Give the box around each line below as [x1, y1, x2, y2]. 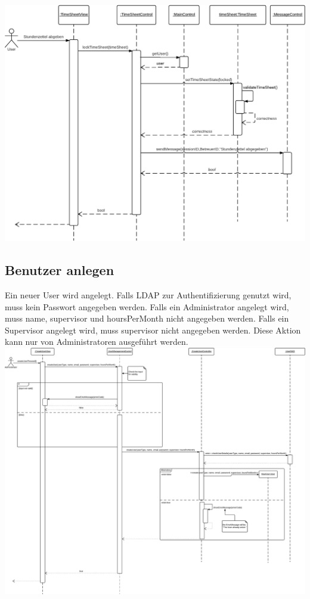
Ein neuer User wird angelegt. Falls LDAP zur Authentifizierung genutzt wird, [5, 289, 292, 301]
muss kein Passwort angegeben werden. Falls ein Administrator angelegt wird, [5, 300, 289, 313]
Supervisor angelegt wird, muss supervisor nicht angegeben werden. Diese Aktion [5, 323, 301, 336]
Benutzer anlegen [5, 261, 114, 279]
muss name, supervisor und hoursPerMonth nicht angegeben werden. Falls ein [5, 312, 289, 325]
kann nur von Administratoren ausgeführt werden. [5, 335, 188, 348]
